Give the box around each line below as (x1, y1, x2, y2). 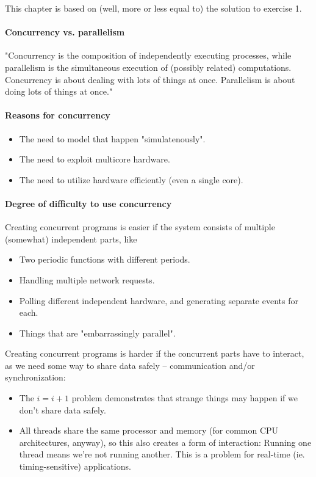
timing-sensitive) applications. (19, 460, 131, 473)
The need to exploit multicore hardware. (19, 153, 170, 166)
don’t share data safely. (19, 403, 106, 416)
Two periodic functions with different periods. (19, 253, 190, 266)
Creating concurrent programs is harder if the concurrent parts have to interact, (5, 347, 304, 360)
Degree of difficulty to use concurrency (5, 197, 172, 209)
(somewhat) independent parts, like (5, 232, 137, 245)
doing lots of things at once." (5, 85, 113, 98)
